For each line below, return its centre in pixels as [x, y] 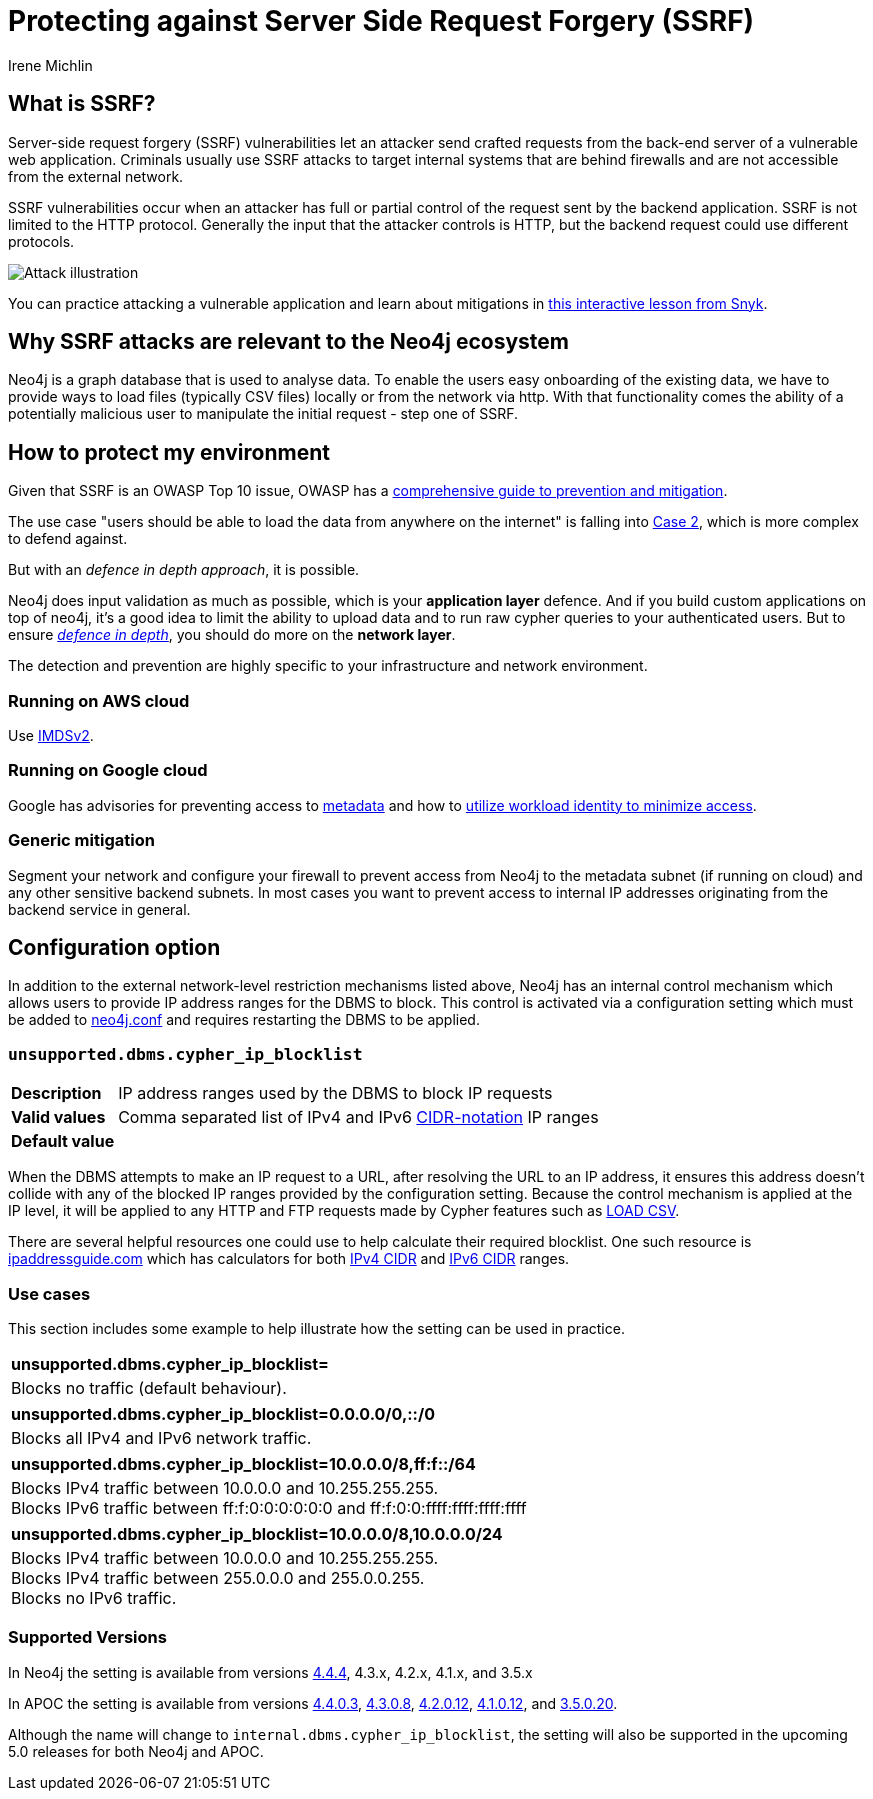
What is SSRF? [82, 104]
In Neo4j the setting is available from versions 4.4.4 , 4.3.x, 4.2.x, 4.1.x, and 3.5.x [270, 1672]
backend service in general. [99, 909]
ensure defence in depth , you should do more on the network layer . [232, 635]
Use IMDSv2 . [51, 736]
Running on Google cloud [108, 770]
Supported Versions [87, 1637]
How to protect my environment [169, 452]
